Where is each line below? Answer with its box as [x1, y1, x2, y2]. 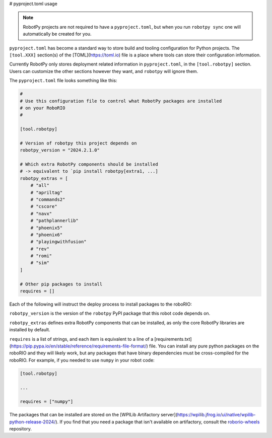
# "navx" [30, 210, 52, 216]
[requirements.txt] [154, 336, 192, 342]
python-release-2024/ [9, 418, 56, 425]
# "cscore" [30, 204, 57, 209]
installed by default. [9, 327, 50, 333]
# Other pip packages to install [20, 281, 103, 287]
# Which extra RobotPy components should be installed [20, 162, 158, 167]
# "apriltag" [30, 189, 63, 195]
